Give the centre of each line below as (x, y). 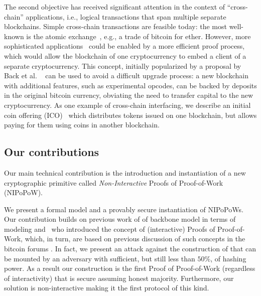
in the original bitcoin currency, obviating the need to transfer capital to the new (129, 95)
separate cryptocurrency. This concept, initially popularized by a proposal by (123, 65)
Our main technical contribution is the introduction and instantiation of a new (125, 172)
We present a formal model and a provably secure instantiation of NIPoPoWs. (124, 209)
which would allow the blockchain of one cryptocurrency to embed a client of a (125, 55)
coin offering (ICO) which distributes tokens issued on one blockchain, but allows (130, 115)
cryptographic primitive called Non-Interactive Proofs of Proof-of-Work (114, 182)
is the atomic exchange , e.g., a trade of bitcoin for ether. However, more (139, 36)
